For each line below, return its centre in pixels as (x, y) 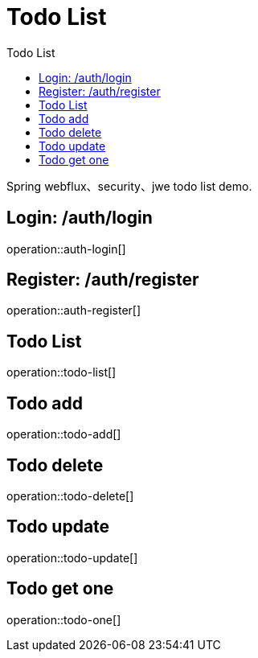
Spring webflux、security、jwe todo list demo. (129, 186)
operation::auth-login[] (66, 249)
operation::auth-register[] (74, 310)
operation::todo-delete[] (70, 496)
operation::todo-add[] (64, 434)
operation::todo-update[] (72, 557)
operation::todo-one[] (64, 619)
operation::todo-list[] (61, 372)
